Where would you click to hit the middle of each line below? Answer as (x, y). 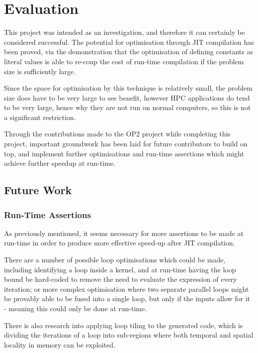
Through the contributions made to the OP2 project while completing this (117, 134)
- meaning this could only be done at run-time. (76, 308)
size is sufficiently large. (40, 71)
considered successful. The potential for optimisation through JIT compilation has (129, 42)
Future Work (38, 190)
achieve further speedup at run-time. (60, 163)
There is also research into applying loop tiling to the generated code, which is (124, 325)
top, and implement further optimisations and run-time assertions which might (124, 153)
